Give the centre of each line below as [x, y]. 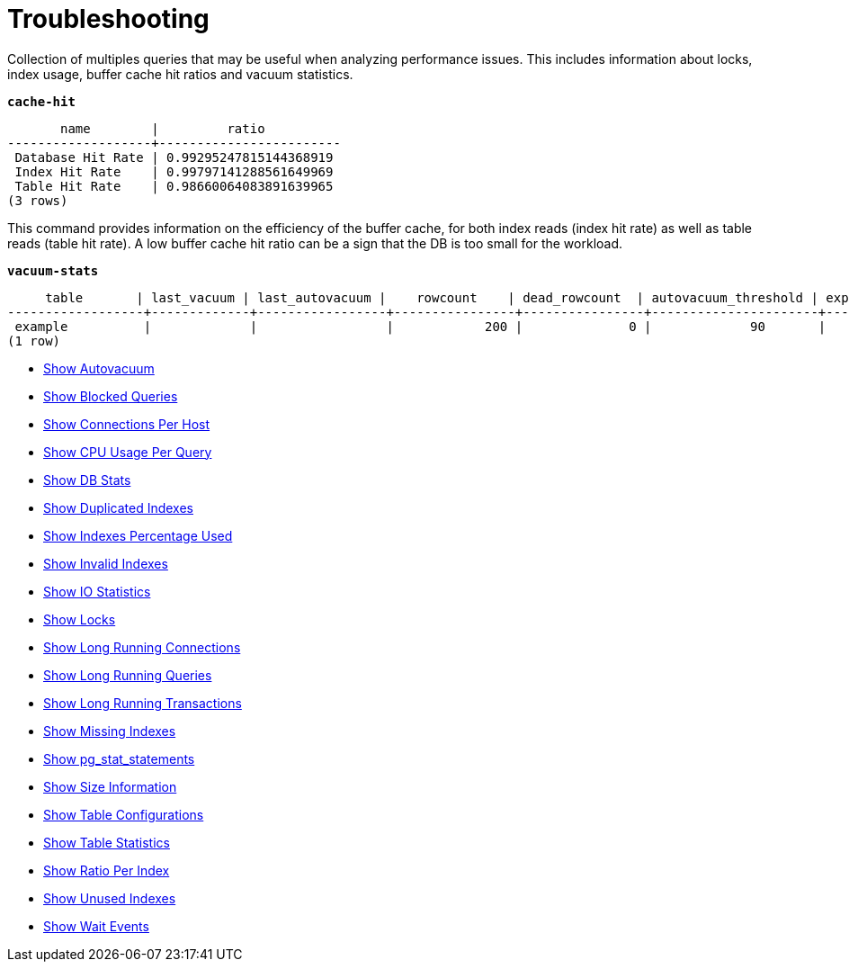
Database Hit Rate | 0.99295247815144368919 [174, 157]
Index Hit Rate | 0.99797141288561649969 [174, 171]
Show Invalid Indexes [106, 563]
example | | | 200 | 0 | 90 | [420, 326]
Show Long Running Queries [128, 675]
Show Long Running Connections [142, 647]
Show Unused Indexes [110, 898]
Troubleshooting [108, 19]
